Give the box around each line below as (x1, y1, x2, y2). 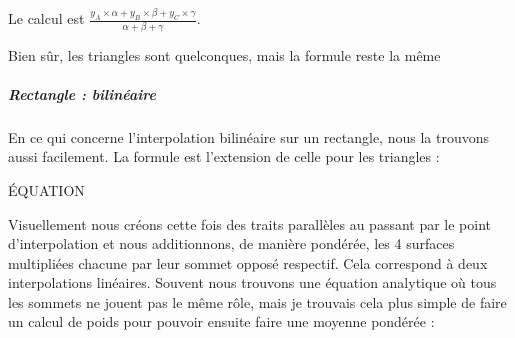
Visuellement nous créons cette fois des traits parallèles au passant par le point (8, 213, 492, 234)
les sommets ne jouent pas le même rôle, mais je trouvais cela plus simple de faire (8, 291, 507, 312)
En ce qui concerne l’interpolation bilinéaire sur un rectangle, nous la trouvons (8, 126, 489, 147)
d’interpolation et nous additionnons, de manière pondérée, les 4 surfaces (8, 233, 455, 254)
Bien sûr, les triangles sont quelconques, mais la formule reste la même (8, 44, 441, 65)
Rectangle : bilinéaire (8, 83, 156, 104)
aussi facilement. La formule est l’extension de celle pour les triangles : (8, 146, 440, 167)
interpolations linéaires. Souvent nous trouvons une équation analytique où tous (8, 272, 497, 293)
